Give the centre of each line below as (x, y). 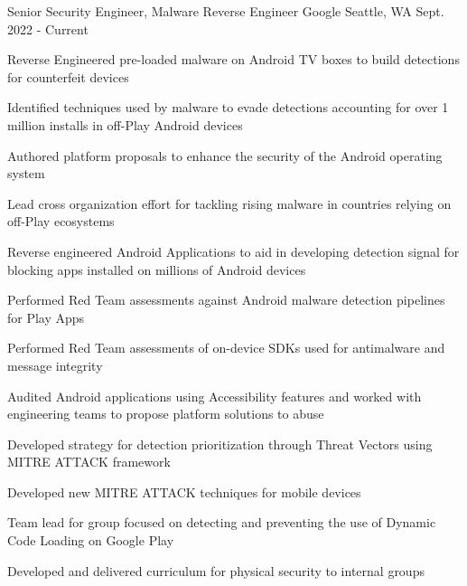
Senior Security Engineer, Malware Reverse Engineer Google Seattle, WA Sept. (226, 11)
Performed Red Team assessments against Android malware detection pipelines (226, 300)
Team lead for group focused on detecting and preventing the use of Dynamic (222, 522)
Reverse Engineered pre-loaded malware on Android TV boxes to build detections (233, 59)
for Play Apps (46, 317)
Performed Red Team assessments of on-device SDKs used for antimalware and (226, 348)
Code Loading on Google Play (91, 540)
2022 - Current (48, 28)
